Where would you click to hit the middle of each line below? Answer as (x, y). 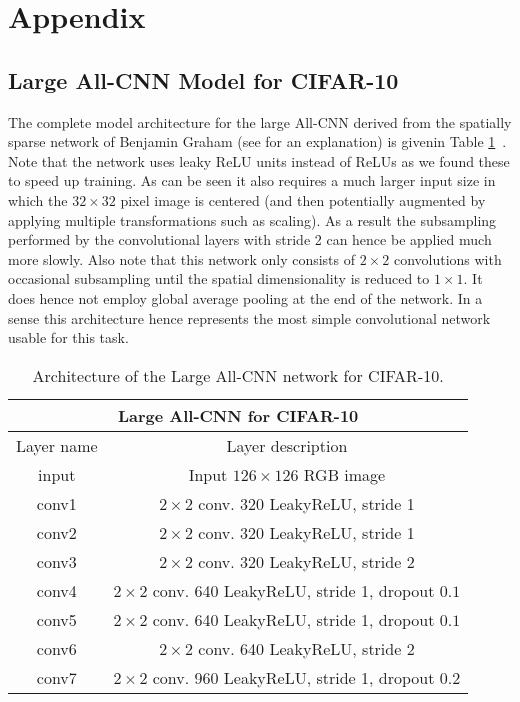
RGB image (344, 474)
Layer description (287, 445)
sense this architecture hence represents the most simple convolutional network (249, 317)
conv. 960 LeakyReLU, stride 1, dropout (293, 677)
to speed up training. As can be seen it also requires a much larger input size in (252, 180)
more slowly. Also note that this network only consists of (182, 258)
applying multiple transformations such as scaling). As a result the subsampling (252, 219)
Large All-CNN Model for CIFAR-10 (203, 79)
